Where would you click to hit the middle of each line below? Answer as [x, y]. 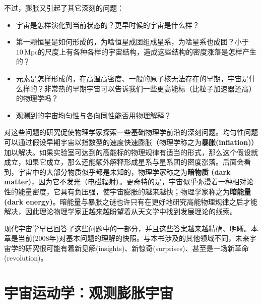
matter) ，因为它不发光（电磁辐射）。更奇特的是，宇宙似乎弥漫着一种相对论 [129, 182]
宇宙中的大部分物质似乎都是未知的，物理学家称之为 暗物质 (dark [124, 171]
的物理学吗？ [37, 98]
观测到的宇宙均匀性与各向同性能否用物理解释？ [93, 115]
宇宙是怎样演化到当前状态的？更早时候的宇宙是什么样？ [108, 24]
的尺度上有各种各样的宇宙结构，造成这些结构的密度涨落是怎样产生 [147, 51]
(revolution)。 [26, 258]
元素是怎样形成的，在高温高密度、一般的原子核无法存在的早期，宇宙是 [132, 78]
